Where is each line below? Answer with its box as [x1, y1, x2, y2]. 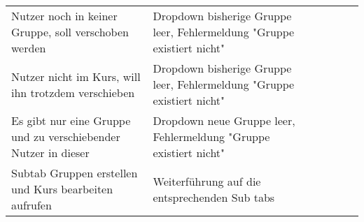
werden [11, 40, 46, 56]
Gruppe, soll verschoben [11, 24, 129, 40]
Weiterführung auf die [153, 172, 261, 189]
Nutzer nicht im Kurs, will [11, 68, 141, 84]
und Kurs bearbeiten [11, 181, 113, 197]
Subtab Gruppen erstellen [11, 165, 138, 181]
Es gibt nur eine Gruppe [11, 112, 131, 128]
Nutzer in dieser [11, 145, 90, 161]
